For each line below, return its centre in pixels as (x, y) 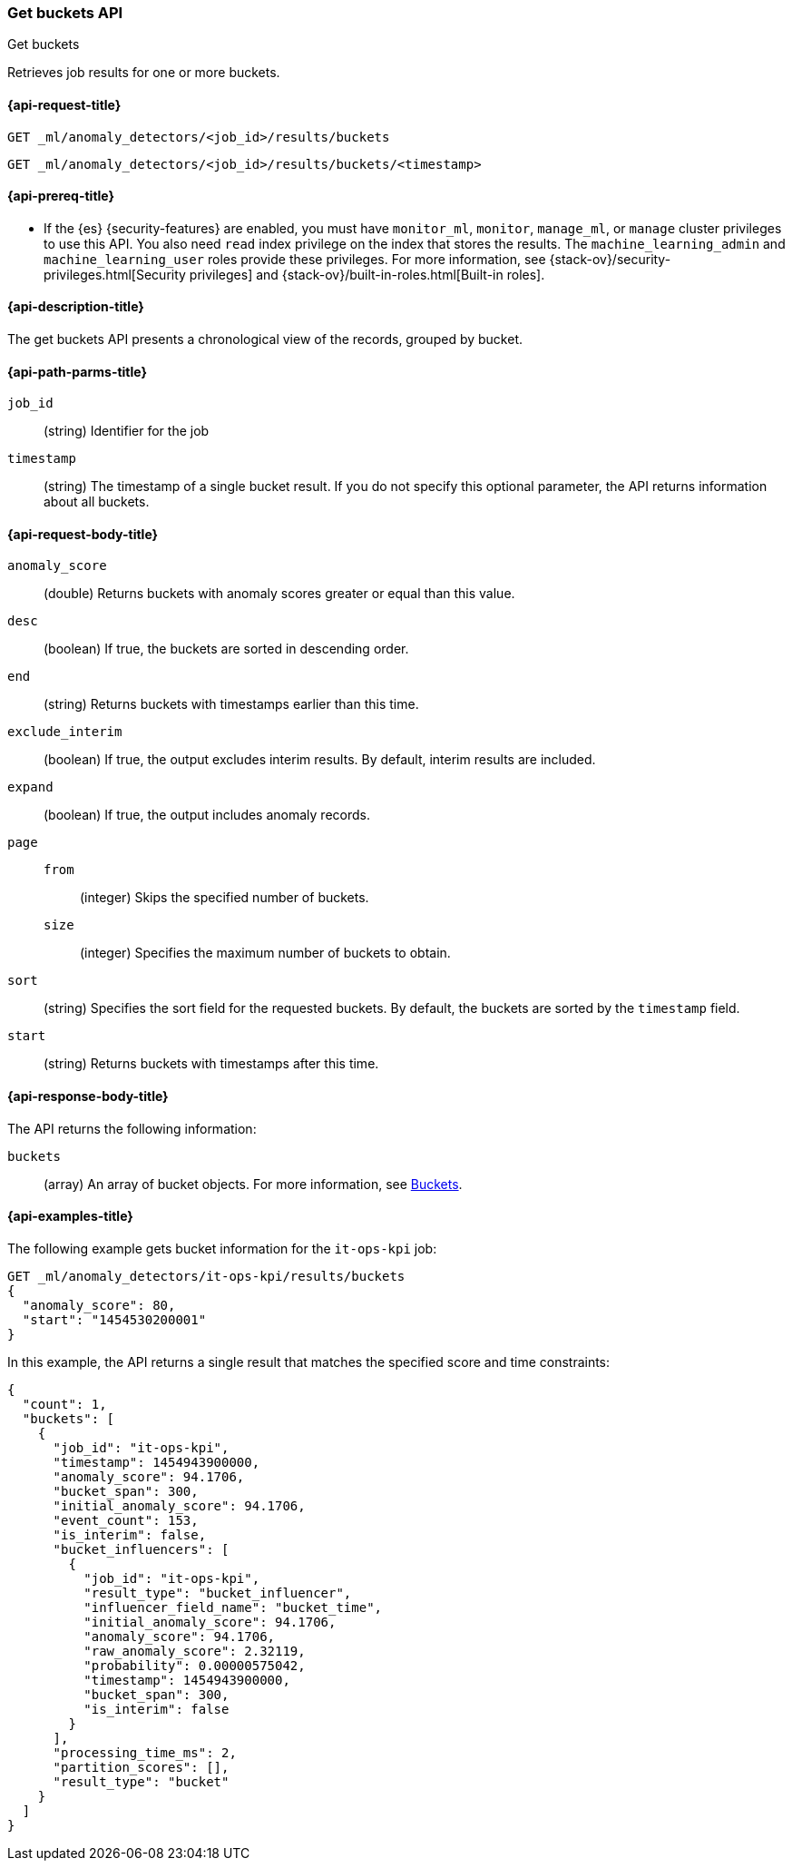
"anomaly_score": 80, (99, 1305)
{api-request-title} (64, 104)
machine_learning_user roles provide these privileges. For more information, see (295, 259)
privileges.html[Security (115, 274)
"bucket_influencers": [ (141, 1549)
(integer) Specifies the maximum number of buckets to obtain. (265, 953)
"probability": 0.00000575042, (195, 1665)
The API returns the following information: (132, 1128)
